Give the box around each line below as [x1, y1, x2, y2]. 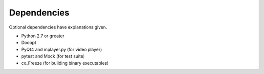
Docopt [21, 40, 37, 45]
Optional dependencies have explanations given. [9, 24, 107, 30]
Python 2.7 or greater [21, 33, 65, 39]
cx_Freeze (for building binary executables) [21, 60, 109, 66]
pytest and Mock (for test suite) [21, 53, 85, 59]
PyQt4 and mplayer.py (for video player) [21, 46, 102, 52]
